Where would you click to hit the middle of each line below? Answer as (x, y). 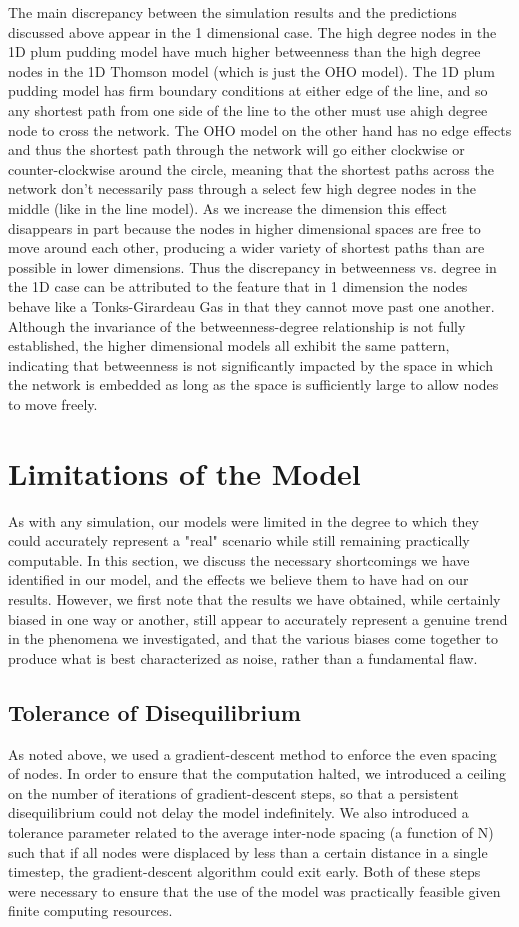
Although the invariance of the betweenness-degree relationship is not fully (237, 325)
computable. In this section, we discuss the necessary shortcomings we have (239, 559)
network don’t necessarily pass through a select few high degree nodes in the (242, 188)
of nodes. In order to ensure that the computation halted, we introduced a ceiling (257, 773)
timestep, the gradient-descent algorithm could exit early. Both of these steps (244, 871)
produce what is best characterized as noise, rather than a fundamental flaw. (243, 657)
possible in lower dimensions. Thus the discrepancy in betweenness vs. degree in (252, 266)
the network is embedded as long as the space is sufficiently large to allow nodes (253, 384)
